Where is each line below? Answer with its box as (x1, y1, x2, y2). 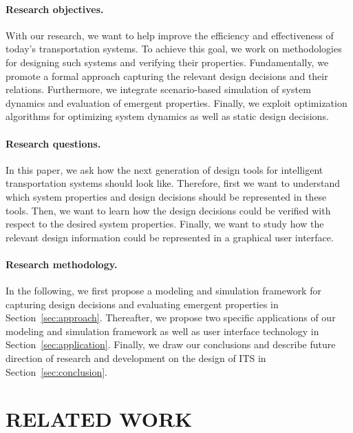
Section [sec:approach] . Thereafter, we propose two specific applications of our (6, 310, 336, 325)
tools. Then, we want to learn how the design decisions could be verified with (6, 203, 331, 217)
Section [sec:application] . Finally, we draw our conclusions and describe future (6, 337, 336, 352)
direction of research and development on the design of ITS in (6, 351, 266, 365)
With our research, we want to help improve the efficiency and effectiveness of (6, 28, 334, 42)
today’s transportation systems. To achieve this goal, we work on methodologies (6, 41, 342, 56)
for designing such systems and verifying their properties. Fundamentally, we (6, 54, 329, 69)
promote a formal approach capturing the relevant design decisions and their (6, 68, 328, 83)
